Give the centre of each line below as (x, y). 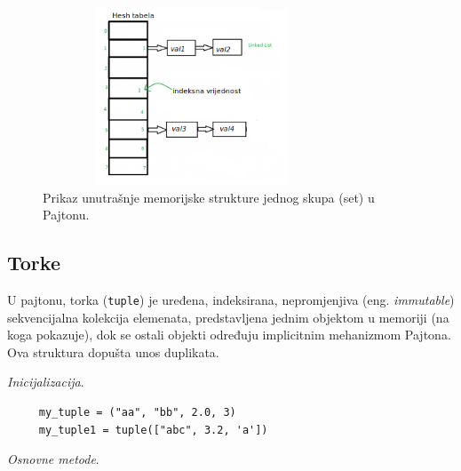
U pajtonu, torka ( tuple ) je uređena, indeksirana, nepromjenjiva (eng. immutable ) (231, 299)
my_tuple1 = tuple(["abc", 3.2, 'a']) (153, 430)
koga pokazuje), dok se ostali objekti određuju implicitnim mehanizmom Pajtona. (229, 335)
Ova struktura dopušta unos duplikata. (113, 351)
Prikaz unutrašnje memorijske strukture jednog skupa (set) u (209, 197)
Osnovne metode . (53, 459)
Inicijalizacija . (46, 382)
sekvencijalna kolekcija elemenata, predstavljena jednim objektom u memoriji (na (228, 317)
